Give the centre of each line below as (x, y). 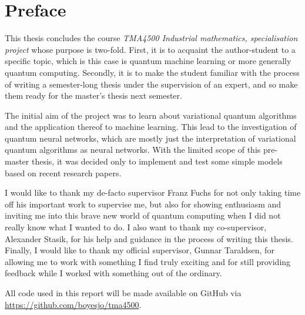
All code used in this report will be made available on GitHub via (123, 293)
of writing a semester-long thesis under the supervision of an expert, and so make (151, 84)
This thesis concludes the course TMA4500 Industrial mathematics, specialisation (151, 38)
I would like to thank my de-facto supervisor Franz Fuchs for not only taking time (153, 192)
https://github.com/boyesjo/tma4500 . (73, 304)
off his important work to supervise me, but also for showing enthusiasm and (143, 204)
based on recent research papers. (63, 172)
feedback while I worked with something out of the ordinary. (113, 273)
